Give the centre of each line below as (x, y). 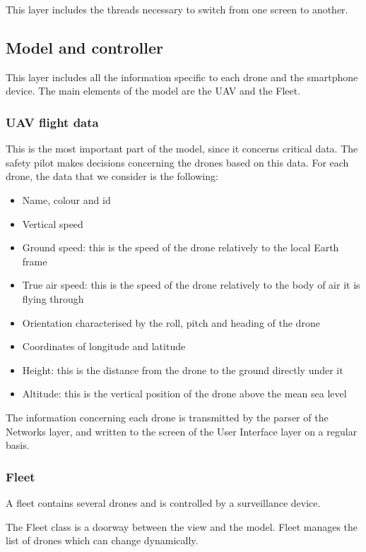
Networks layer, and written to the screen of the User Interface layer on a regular (182, 431)
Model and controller (84, 47)
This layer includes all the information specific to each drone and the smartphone (182, 77)
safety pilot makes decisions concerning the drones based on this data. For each (177, 162)
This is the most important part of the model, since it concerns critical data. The (182, 149)
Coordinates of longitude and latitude (104, 346)
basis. (18, 445)
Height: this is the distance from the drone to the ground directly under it (183, 370)
